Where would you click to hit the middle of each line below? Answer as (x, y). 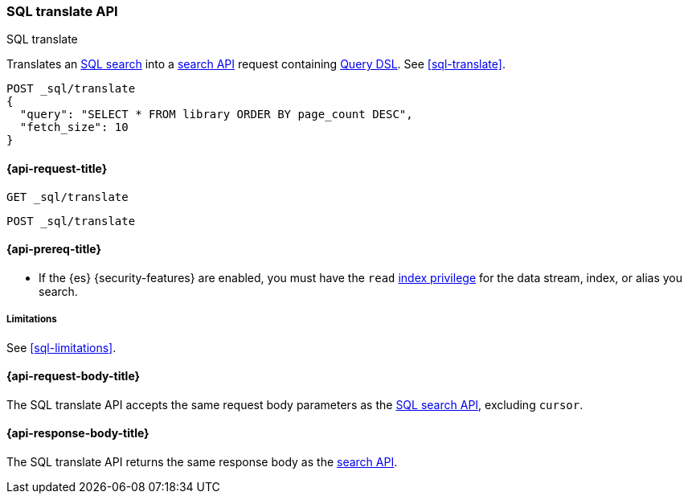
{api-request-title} (57, 168)
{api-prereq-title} (54, 249)
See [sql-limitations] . (61, 347)
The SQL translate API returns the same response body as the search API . (202, 462)
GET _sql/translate (68, 197)
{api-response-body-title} (78, 433)
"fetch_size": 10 (74, 127)
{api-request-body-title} (74, 376)
